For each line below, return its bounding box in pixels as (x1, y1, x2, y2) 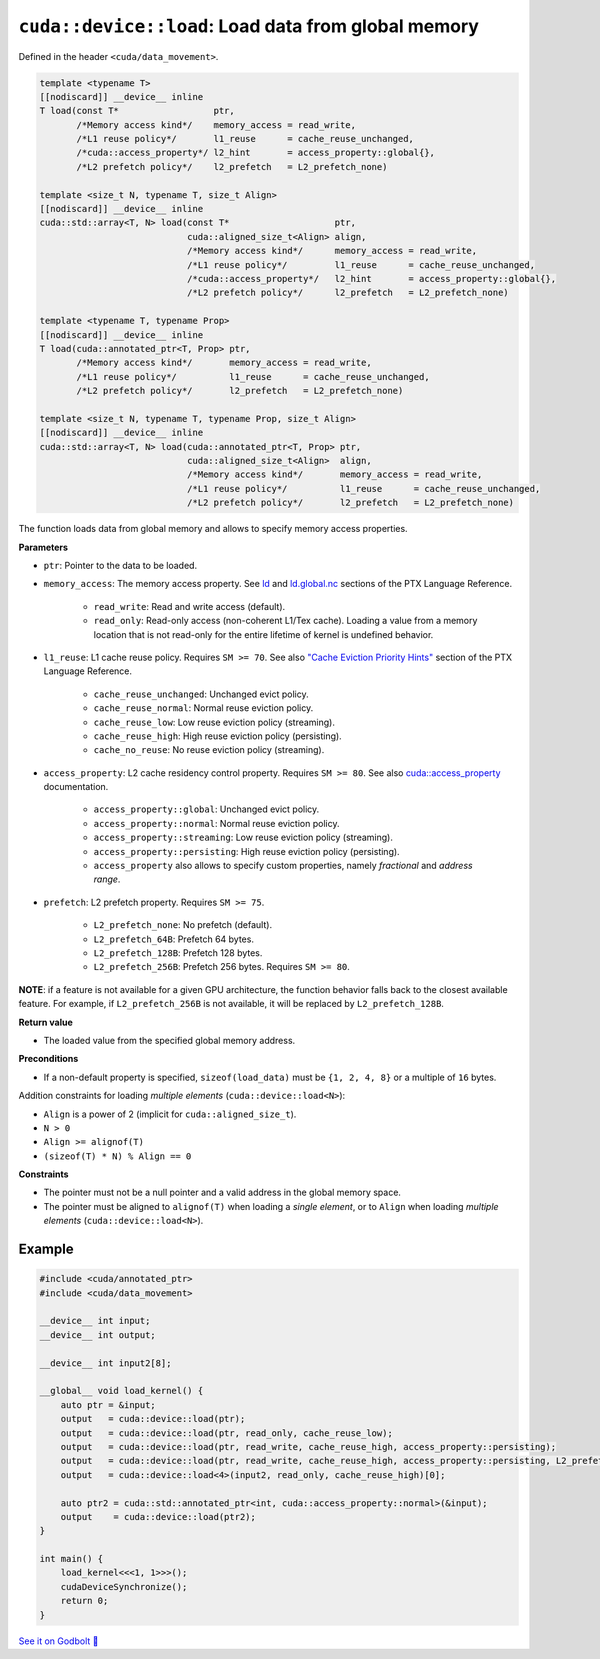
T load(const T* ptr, (39, 105, 235, 117)
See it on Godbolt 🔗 (18, 1635, 99, 1647)
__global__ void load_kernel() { (39, 1385, 204, 1397)
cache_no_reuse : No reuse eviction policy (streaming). (93, 744, 325, 756)
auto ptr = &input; (60, 1399, 157, 1410)
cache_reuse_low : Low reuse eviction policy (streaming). (93, 716, 335, 728)
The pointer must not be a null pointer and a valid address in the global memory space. (43, 1186, 402, 1199)
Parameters (18, 541, 69, 553)
